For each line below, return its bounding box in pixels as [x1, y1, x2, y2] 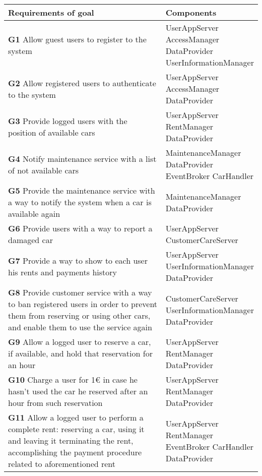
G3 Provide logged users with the [8, 114, 127, 127]
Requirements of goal [8, 7, 94, 18]
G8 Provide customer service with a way [8, 286, 152, 298]
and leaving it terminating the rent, [8, 435, 134, 446]
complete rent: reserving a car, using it [8, 423, 145, 435]
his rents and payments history [8, 266, 117, 278]
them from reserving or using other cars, [8, 310, 151, 321]
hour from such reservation [8, 397, 103, 408]
